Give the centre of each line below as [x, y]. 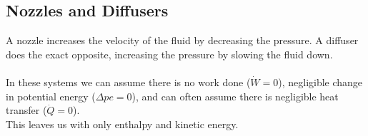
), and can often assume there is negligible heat [235, 96]
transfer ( [26, 110]
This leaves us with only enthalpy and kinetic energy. [122, 124]
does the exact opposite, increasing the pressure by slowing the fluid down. [169, 54]
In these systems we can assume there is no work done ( [128, 82]
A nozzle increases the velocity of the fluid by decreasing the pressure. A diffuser [182, 40]
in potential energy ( [51, 96]
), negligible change [320, 82]
